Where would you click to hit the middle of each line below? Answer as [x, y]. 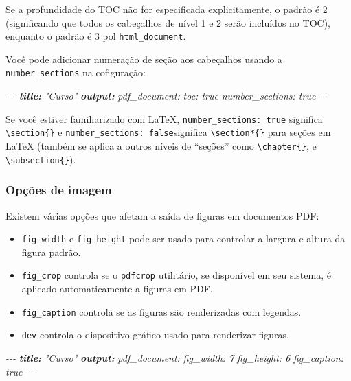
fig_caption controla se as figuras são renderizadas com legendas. [161, 311]
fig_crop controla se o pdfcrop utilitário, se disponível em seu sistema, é [176, 275]
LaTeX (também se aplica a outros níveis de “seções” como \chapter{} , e [161, 146]
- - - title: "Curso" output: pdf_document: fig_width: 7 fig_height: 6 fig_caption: [174, 357]
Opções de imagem [59, 190]
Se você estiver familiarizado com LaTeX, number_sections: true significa [164, 118]
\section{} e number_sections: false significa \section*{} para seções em [168, 132]
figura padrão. [51, 252]
